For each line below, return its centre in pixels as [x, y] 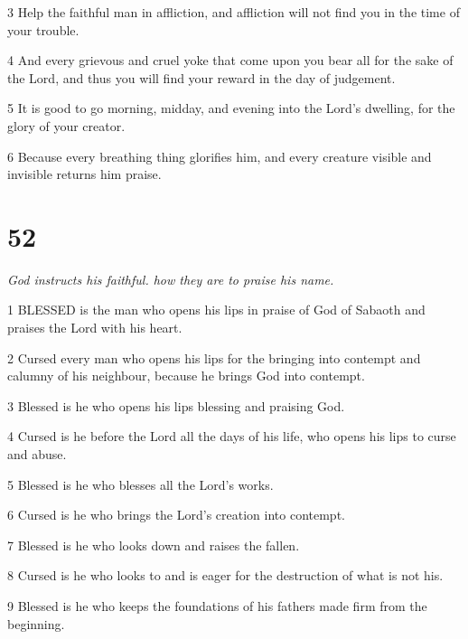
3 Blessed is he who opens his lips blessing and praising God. [176, 405]
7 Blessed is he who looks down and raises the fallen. [154, 545]
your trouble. [43, 29]
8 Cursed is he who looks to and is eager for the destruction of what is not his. [225, 575]
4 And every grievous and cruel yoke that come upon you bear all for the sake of [230, 60]
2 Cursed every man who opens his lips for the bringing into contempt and [214, 357]
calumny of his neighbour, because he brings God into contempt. [186, 376]
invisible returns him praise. [84, 174]
